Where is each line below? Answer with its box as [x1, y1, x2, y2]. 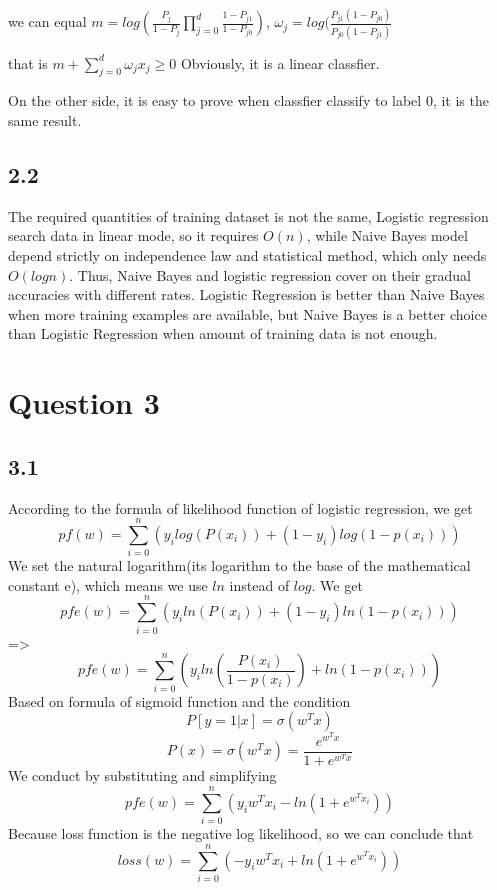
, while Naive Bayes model [306, 225, 468, 246]
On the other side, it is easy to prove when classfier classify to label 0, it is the [8, 90, 489, 111]
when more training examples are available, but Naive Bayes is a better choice [8, 303, 487, 324]
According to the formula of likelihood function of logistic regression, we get [8, 497, 473, 518]
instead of [229, 574, 290, 595]
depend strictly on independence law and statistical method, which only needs [8, 245, 487, 265]
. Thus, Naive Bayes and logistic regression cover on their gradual [69, 264, 471, 285]
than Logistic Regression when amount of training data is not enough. [8, 323, 438, 344]
